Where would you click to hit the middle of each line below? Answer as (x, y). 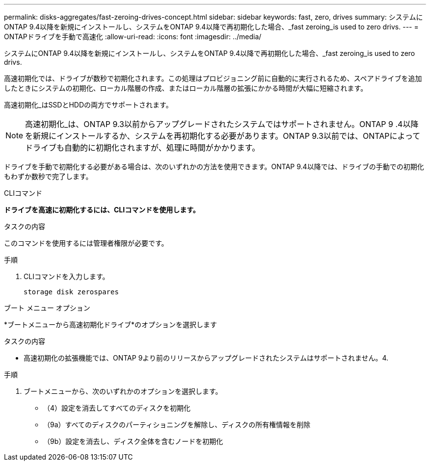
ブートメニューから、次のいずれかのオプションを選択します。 (123, 391)
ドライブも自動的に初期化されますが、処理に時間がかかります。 (143, 148)
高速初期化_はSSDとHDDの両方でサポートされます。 (88, 105)
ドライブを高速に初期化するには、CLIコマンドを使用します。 (102, 210)
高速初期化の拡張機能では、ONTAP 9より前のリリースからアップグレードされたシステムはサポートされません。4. (206, 358)
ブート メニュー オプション (47, 308)
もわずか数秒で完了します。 (48, 176)
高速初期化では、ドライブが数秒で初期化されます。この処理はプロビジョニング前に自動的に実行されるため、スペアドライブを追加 (213, 78)
